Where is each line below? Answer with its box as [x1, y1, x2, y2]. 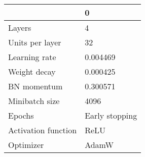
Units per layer [8, 36, 61, 48]
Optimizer [8, 139, 44, 150]
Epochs [8, 110, 34, 121]
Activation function [8, 124, 77, 136]
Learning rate [8, 51, 56, 63]
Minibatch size [8, 95, 60, 107]
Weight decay [8, 66, 56, 77]
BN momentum [8, 80, 63, 92]
